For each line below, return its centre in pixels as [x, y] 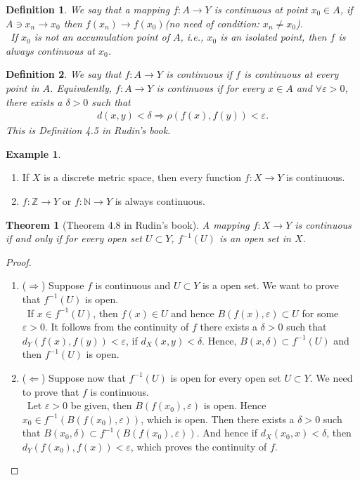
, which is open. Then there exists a [218, 419]
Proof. [19, 261]
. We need [331, 377]
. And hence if [227, 433]
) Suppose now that [83, 377]
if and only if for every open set [74, 238]
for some [320, 313]
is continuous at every [291, 74]
